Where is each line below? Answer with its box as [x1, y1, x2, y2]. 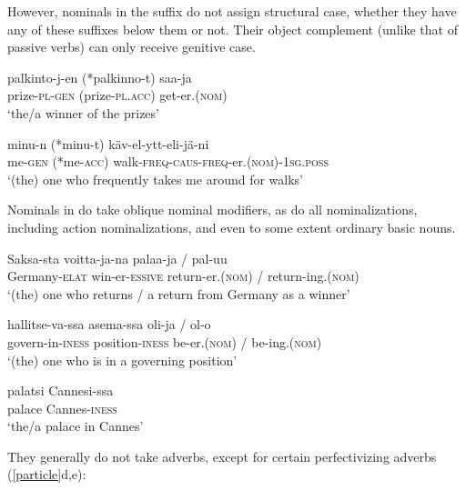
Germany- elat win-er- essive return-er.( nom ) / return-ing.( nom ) [7, 266, 360, 285]
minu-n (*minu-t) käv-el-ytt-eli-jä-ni [7, 134, 209, 153]
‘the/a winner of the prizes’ [7, 103, 159, 122]
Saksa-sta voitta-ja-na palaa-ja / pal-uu [7, 248, 228, 267]
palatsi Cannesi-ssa [7, 381, 114, 400]
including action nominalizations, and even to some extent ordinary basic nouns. [7, 217, 456, 236]
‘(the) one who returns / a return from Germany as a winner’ [7, 284, 350, 303]
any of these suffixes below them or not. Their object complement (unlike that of [7, 19, 458, 38]
